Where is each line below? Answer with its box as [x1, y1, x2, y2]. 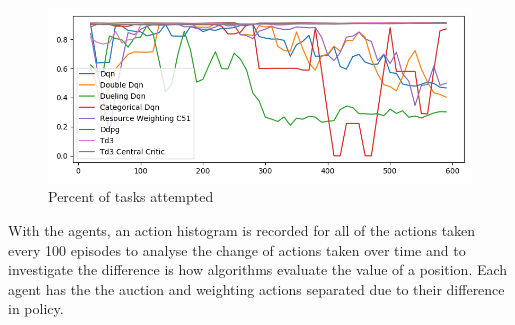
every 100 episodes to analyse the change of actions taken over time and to [8, 239, 466, 260]
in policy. [8, 298, 64, 319]
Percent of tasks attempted [48, 186, 214, 207]
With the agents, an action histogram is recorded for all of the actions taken [8, 220, 476, 241]
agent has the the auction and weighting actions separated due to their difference [8, 278, 505, 299]
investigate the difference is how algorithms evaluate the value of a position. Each [8, 259, 508, 280]
